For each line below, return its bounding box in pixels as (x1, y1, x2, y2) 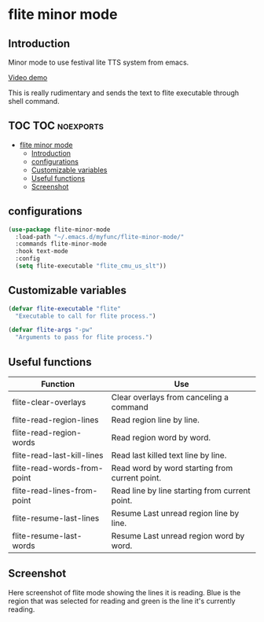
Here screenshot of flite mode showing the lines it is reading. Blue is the (8, 587, 241, 597)
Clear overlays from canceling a (111, 392, 229, 403)
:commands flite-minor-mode (15, 240, 108, 248)
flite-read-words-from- (12, 462, 104, 473)
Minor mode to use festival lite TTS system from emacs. (8, 57, 189, 67)
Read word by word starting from (111, 462, 233, 473)
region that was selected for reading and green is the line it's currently (8, 596, 236, 605)
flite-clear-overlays (12, 397, 86, 407)
